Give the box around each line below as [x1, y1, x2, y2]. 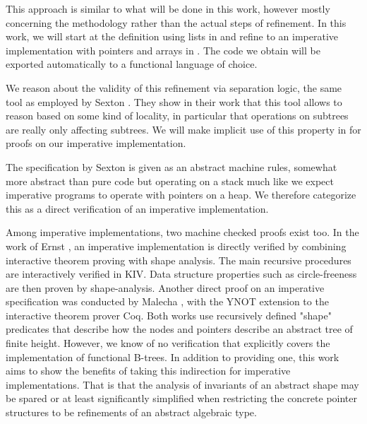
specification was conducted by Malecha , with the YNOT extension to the [6, 294, 329, 309]
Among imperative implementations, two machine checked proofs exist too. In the [6, 225, 359, 240]
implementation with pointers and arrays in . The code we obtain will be [6, 42, 320, 57]
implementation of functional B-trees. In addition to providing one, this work [6, 349, 339, 364]
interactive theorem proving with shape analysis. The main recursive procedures [6, 252, 351, 267]
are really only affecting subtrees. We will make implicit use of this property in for [6, 122, 361, 136]
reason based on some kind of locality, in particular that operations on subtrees [6, 108, 349, 123]
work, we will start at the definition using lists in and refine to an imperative [6, 29, 339, 44]
